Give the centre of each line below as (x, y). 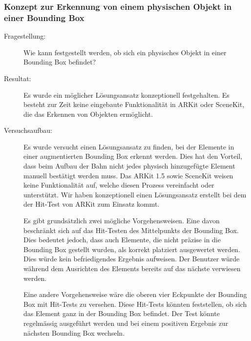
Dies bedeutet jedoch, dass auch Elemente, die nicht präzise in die (122, 240)
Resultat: (18, 78)
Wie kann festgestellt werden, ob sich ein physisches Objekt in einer (125, 52)
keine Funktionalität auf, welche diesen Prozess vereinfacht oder (119, 185)
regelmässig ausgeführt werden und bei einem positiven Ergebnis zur (126, 323)
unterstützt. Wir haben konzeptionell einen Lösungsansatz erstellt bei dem (135, 194)
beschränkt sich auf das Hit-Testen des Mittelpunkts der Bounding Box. (131, 230)
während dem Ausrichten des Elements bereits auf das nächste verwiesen (132, 268)
